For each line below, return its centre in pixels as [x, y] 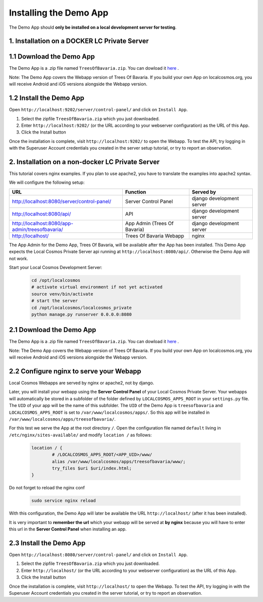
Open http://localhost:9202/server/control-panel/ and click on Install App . [98, 110]
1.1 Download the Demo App [52, 57]
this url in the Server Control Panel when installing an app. [68, 529]
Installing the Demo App [59, 13]
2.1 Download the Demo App [53, 330]
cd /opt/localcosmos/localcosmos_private [82, 308]
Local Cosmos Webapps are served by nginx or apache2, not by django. [82, 383]
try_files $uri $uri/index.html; [92, 468]
